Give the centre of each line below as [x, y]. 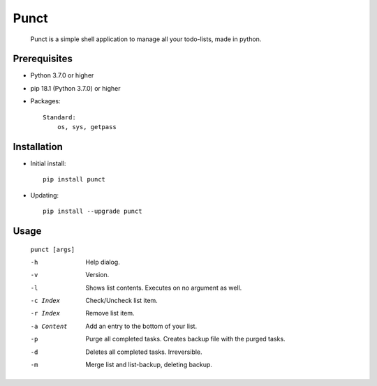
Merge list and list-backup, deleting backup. [149, 365]
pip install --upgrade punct [93, 211]
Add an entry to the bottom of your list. [141, 326]
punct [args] [53, 249]
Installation [38, 147]
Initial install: [48, 163]
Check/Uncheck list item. [122, 301]
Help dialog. [103, 262]
